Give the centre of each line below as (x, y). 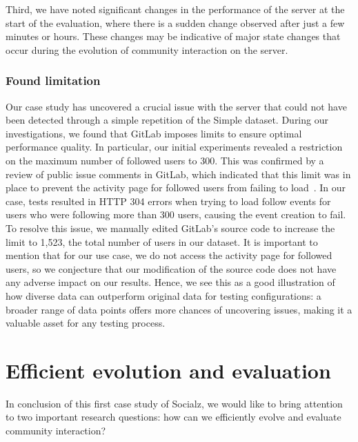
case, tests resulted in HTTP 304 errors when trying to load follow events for (168, 201)
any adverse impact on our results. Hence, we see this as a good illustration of (170, 282)
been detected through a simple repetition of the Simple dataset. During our (167, 120)
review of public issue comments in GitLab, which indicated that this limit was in (178, 174)
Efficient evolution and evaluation (168, 370)
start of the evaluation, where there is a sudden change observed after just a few (175, 22)
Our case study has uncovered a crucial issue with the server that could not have (176, 106)
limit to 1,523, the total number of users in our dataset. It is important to (162, 241)
